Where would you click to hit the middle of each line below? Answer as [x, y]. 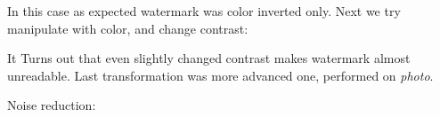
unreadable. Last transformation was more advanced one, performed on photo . [220, 75]
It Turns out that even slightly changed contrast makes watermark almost [209, 58]
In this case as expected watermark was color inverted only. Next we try [204, 11]
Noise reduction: [52, 105]
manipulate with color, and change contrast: [128, 28]
